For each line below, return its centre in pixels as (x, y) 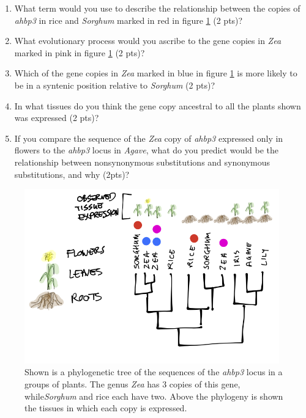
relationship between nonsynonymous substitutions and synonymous (142, 162)
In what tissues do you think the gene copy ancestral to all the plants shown (158, 105)
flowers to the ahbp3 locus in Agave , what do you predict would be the (146, 150)
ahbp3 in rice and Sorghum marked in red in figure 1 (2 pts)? (129, 20)
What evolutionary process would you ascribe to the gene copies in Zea (148, 41)
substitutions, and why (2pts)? (72, 174)
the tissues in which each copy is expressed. (106, 408)
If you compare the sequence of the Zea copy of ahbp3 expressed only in (149, 138)
